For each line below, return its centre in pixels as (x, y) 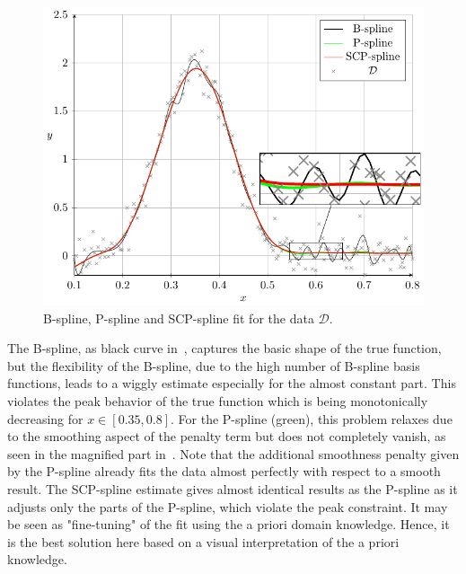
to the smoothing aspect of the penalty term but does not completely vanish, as (227, 436)
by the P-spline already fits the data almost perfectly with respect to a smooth (224, 471)
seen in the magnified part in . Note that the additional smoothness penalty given (233, 453)
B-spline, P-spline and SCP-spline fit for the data (179, 318)
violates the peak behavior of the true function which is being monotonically (218, 401)
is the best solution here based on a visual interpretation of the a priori (203, 541)
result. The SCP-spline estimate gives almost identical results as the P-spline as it (233, 489)
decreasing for (45, 418)
